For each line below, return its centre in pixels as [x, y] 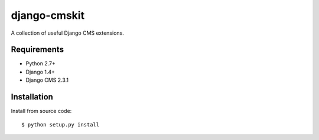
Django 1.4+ [40, 72]
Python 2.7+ [41, 64]
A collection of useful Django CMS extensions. [67, 33]
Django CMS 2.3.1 [47, 80]
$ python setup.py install [61, 124]
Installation [32, 97]
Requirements [38, 50]
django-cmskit [48, 15]
